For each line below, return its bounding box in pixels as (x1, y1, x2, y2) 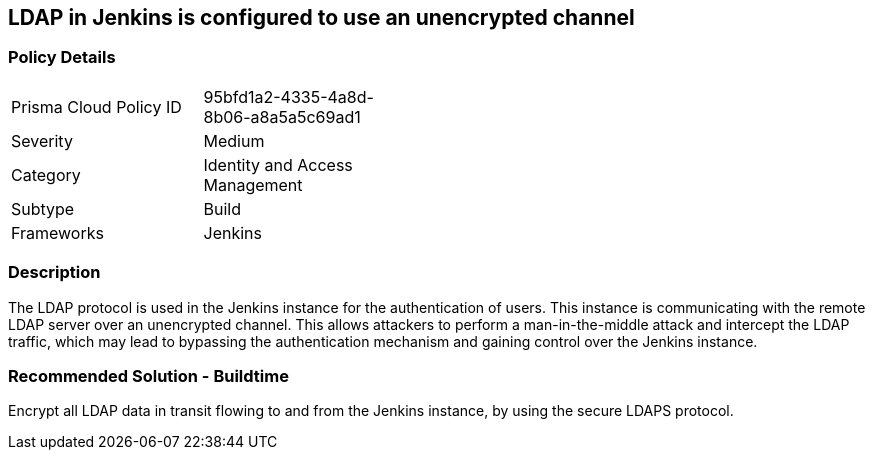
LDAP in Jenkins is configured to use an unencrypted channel (8, 5, 635, 30)
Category (11, 164, 81, 185)
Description (8, 262, 101, 283)
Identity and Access (203, 154, 353, 175)
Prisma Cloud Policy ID (11, 96, 182, 117)
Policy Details (8, 47, 116, 68)
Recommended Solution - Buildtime (8, 365, 289, 386)
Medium (203, 130, 265, 151)
